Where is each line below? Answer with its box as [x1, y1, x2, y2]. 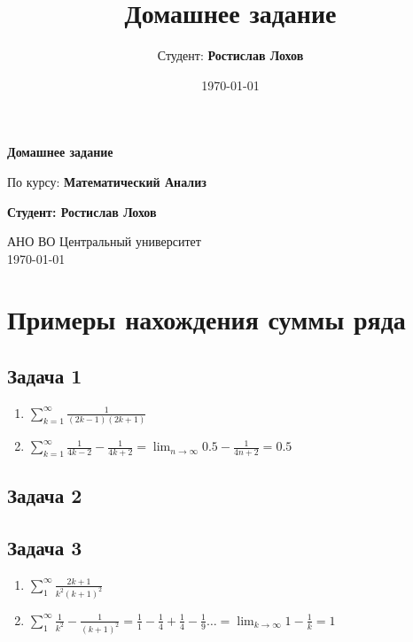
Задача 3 [7, 534, 82, 561]
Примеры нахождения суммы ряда [7, 301, 406, 337]
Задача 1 [7, 362, 82, 390]
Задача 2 [7, 482, 82, 509]
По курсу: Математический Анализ [7, 172, 206, 190]
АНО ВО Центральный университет [7, 232, 201, 251]
